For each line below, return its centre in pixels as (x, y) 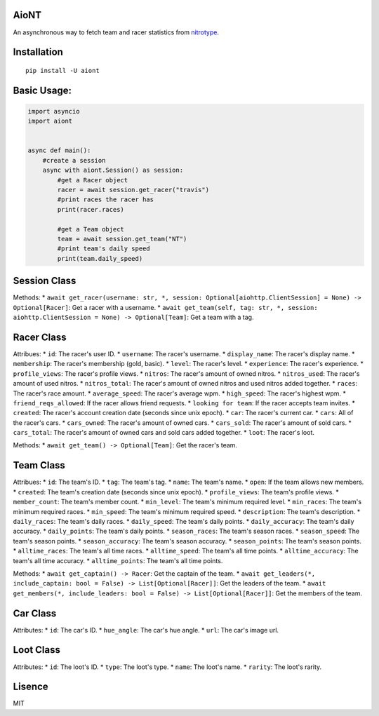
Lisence (31, 687)
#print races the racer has (106, 200)
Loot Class (37, 650)
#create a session (74, 160)
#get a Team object (91, 229)
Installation (38, 52)
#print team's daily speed (104, 249)
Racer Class (40, 337)
